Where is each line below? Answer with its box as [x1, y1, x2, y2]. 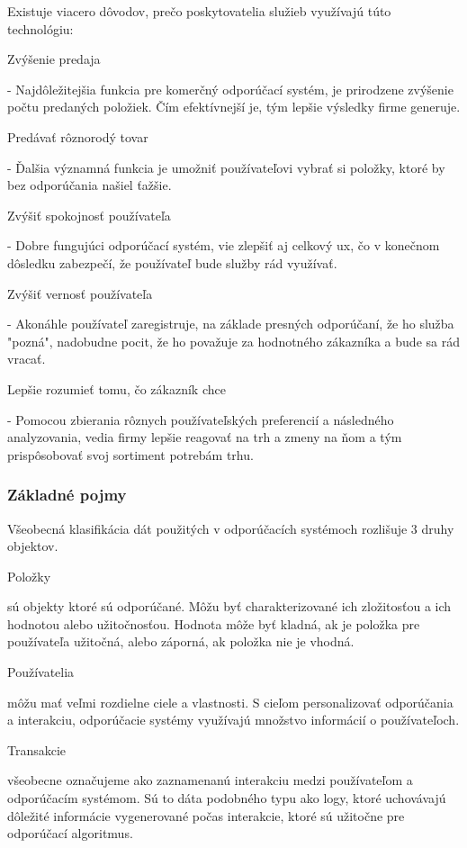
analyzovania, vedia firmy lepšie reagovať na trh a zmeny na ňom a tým [7, 428, 402, 447]
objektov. [7, 537, 58, 555]
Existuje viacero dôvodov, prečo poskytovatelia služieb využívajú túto [7, 2, 391, 20]
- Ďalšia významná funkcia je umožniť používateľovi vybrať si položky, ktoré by [7, 158, 445, 176]
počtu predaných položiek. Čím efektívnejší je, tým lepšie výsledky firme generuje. [7, 97, 461, 116]
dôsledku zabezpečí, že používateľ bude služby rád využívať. [7, 253, 337, 272]
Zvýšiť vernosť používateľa [7, 284, 153, 302]
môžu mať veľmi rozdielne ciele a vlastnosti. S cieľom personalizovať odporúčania [7, 692, 454, 711]
